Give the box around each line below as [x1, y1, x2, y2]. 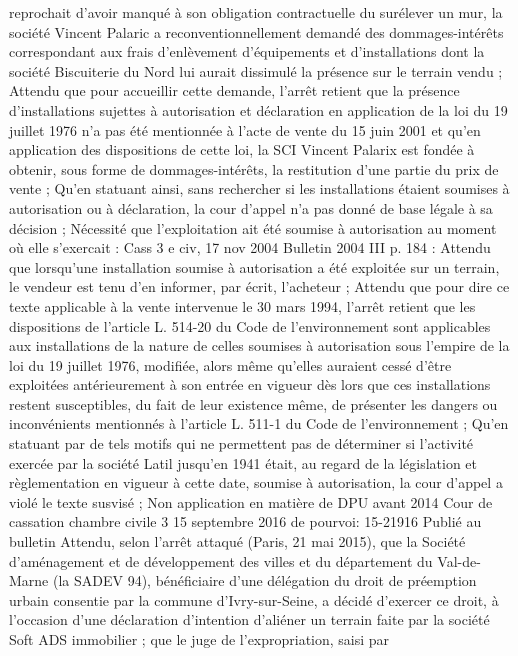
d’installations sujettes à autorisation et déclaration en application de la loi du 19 [9, 99, 508, 120]
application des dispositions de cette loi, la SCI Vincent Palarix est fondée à [9, 139, 475, 160]
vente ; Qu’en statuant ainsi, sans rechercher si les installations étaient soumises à [9, 178, 510, 199]
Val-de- [437, 550, 481, 571]
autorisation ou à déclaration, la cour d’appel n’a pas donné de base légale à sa [9, 197, 493, 218]
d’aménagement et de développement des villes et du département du [9, 550, 433, 571]
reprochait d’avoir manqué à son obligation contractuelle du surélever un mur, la [9, 2, 503, 22]
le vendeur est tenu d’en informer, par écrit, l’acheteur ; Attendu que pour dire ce [9, 276, 510, 297]
